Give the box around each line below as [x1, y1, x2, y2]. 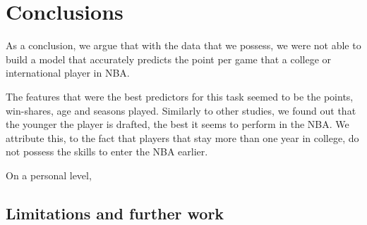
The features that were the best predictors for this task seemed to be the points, [6, 89, 354, 103]
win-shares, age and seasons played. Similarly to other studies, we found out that [6, 103, 356, 117]
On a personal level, [6, 167, 92, 182]
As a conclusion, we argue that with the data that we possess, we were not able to [6, 38, 361, 53]
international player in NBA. [6, 65, 130, 80]
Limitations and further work [6, 202, 224, 224]
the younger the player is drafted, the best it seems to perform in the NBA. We [6, 117, 349, 131]
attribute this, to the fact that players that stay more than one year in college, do [6, 130, 359, 145]
